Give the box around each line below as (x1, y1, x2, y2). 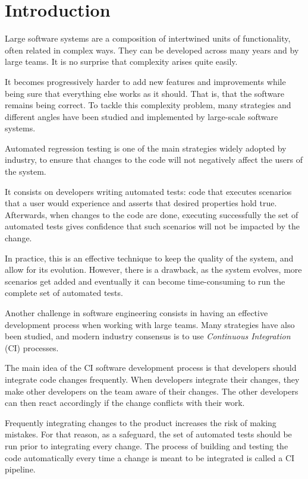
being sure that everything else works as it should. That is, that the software (5, 87, 285, 99)
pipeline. (5, 463, 36, 475)
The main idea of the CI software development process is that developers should (5, 361, 297, 374)
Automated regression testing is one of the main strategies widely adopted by (5, 141, 287, 154)
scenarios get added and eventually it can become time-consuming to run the (5, 275, 285, 287)
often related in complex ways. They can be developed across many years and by (5, 43, 299, 56)
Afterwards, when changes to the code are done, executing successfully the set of (5, 208, 298, 220)
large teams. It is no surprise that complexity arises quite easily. (5, 55, 238, 68)
